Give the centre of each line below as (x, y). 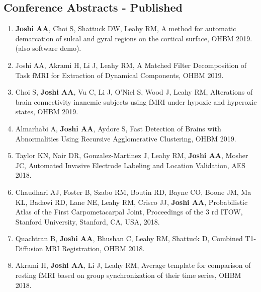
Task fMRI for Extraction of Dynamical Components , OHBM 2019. (119, 75)
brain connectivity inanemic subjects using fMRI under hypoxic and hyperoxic (136, 101)
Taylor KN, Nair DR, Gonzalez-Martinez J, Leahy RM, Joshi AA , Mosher (132, 155)
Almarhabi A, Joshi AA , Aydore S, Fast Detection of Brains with (118, 128)
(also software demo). (48, 48)
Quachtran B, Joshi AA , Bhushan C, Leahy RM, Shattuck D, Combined (129, 238)
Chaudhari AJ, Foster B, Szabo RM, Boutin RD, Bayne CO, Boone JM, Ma (133, 192)
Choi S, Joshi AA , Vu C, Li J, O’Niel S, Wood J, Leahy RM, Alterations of (134, 92)
